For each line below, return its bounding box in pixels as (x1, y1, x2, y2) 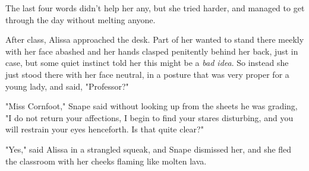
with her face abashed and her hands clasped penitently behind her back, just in (5, 45, 298, 57)
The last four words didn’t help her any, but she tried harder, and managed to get (5, 2, 305, 14)
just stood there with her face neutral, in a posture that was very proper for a (5, 68, 289, 80)
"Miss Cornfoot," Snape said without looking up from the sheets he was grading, (5, 100, 298, 112)
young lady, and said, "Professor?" (5, 80, 129, 92)
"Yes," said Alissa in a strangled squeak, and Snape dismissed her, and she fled (5, 142, 292, 155)
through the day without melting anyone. (5, 13, 156, 26)
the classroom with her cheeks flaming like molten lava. (5, 154, 207, 167)
